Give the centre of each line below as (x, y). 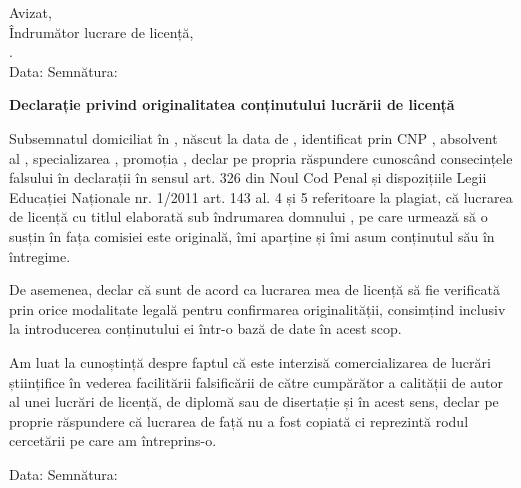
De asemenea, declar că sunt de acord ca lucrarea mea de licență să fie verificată (254, 289)
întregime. (40, 255)
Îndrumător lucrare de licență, (101, 31)
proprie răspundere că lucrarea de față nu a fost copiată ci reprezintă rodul (239, 420)
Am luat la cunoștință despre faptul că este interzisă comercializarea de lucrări (250, 361)
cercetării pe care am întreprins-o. (113, 440)
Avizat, (30, 12)
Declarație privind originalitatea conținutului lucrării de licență (232, 104)
